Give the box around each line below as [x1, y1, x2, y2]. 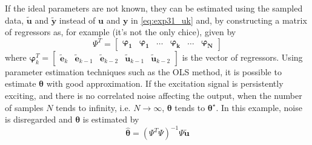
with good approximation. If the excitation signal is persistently [46, 77, 284, 90]
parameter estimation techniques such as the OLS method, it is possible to [5, 65, 282, 78]
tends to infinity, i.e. [56, 101, 131, 113]
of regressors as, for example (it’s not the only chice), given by [5, 25, 236, 38]
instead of [59, 13, 96, 26]
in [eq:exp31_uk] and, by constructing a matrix [131, 13, 307, 26]
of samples [5, 101, 44, 113]
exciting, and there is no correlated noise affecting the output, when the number [5, 89, 302, 101]
